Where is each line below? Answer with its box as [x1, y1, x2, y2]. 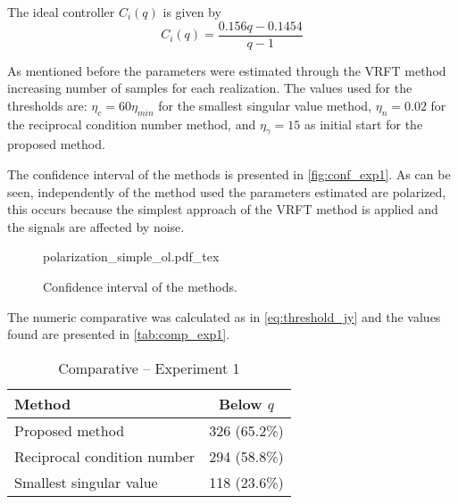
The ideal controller [7, 3, 115, 21]
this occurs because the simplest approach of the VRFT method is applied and [7, 200, 438, 219]
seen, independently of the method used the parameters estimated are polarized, [7, 182, 446, 201]
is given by [162, 3, 221, 21]
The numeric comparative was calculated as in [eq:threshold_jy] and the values [7, 307, 441, 326]
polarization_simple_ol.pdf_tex [43, 247, 220, 266]
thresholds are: [7, 95, 87, 114]
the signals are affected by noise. [7, 217, 185, 235]
